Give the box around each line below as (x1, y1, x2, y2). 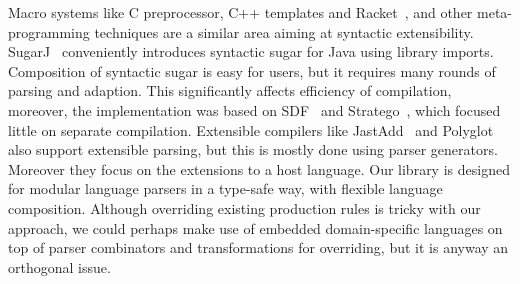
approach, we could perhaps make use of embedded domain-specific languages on (8, 217, 503, 238)
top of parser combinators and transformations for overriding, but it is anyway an (8, 237, 509, 258)
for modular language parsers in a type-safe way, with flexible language (8, 178, 443, 199)
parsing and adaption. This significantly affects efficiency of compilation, (8, 80, 452, 101)
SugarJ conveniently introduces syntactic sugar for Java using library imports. (8, 41, 494, 62)
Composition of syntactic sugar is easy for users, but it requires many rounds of (8, 60, 496, 81)
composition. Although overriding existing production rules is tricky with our (8, 197, 481, 218)
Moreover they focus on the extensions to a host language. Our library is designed (8, 158, 510, 179)
